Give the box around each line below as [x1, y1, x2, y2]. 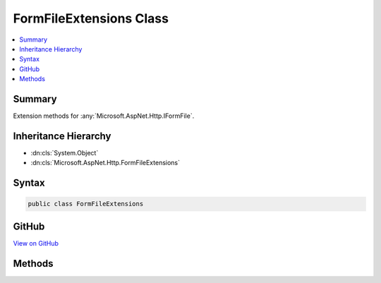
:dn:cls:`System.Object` [30, 148, 99, 157]
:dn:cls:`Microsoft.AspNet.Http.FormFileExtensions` [30, 159, 180, 167]
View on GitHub [13, 239, 59, 247]
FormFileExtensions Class [13, 11, 169, 26]
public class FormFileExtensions [28, 200, 144, 208]
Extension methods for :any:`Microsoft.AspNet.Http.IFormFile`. [13, 112, 195, 120]
